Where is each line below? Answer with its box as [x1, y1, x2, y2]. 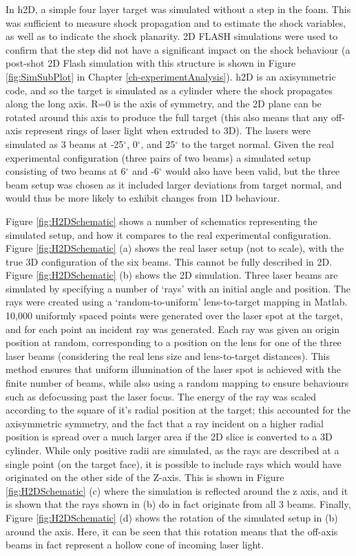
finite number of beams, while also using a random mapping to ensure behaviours [6, 376, 349, 390]
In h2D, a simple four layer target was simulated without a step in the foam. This [6, 2, 351, 16]
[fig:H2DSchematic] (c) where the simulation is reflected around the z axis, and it [6, 483, 348, 498]
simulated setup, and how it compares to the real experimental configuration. [6, 227, 331, 242]
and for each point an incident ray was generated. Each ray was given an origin [6, 321, 340, 336]
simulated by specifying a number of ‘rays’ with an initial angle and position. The [6, 281, 350, 295]
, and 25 [140, 136, 176, 151]
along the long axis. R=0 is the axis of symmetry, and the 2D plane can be [6, 96, 322, 111]
